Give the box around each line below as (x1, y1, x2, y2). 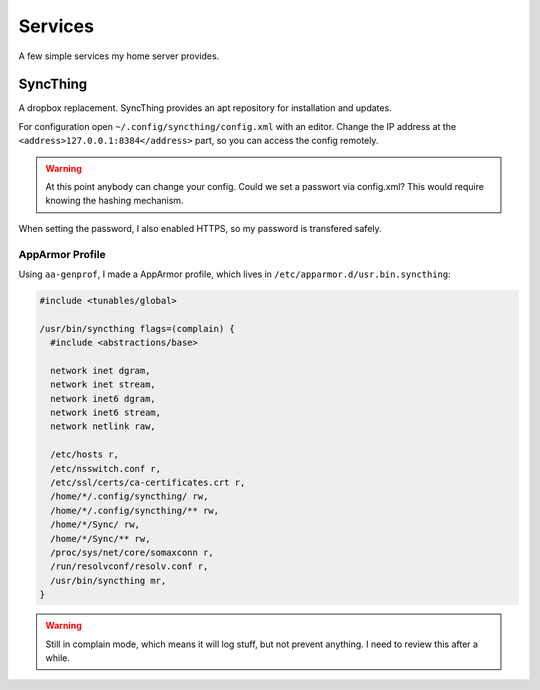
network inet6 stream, (50, 407, 162, 419)
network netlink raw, (50, 421, 157, 432)
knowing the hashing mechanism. (45, 195, 184, 207)
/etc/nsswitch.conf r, (50, 463, 162, 474)
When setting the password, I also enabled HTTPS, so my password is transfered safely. (18, 222, 382, 234)
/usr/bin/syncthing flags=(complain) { (39, 323, 235, 334)
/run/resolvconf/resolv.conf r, (50, 561, 209, 572)
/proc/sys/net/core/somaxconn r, (50, 546, 214, 558)
